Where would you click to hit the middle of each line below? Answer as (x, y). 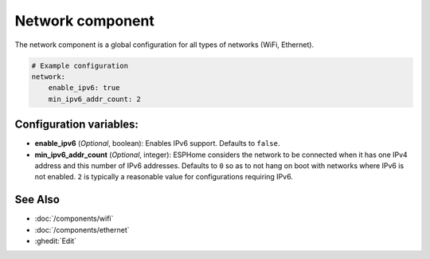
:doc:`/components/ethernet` (82, 230)
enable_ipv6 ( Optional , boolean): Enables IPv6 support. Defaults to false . (157, 143)
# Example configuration (80, 65)
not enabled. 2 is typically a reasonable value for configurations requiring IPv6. (164, 177)
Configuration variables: (77, 125)
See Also (37, 200)
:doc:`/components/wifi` (74, 218)
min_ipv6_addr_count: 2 (94, 99)
